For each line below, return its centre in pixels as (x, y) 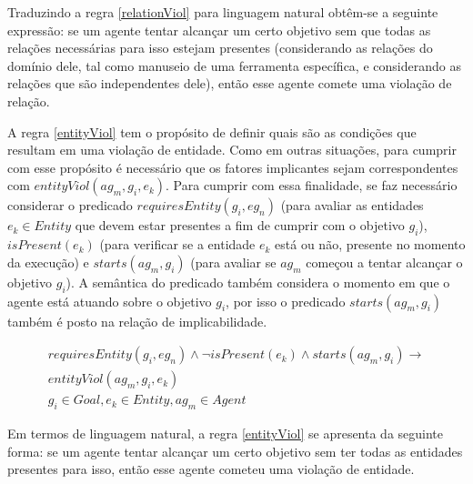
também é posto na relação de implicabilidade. (137, 321)
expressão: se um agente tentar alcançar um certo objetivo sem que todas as (219, 30)
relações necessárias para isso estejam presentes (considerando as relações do (220, 48)
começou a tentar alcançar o (384, 262)
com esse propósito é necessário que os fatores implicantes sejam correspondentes (233, 167)
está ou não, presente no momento (370, 244)
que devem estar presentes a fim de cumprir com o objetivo (240, 225)
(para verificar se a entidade (177, 244)
